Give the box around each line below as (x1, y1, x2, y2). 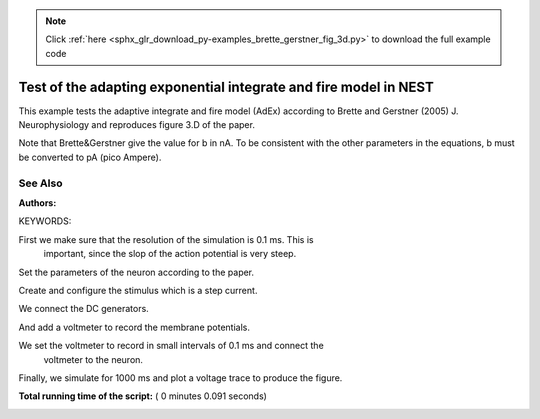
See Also (18, 176, 63, 190)
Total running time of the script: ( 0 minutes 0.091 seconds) (18, 390, 267, 402)
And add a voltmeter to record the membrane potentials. (18, 321, 250, 333)
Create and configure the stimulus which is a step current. (18, 284, 258, 296)
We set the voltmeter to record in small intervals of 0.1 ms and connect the (18, 340, 324, 352)
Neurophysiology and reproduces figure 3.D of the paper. (18, 119, 255, 131)
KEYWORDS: (18, 215, 72, 227)
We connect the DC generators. (18, 303, 149, 315)
